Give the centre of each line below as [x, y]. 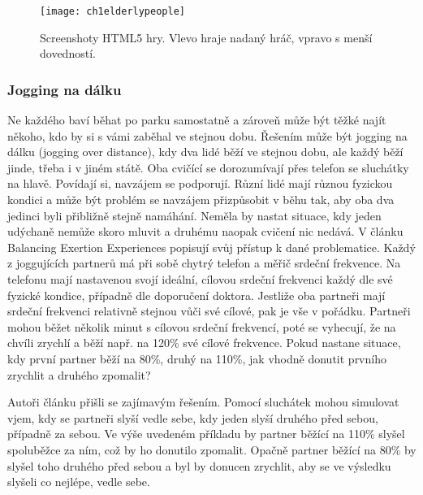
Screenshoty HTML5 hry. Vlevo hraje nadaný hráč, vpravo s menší [206, 37]
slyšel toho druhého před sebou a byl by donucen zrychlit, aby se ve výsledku [199, 465]
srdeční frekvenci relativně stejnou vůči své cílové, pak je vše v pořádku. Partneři [209, 311]
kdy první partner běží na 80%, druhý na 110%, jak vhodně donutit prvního [197, 358]
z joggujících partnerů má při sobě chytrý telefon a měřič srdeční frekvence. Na [204, 263]
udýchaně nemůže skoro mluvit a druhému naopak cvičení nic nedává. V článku [205, 231]
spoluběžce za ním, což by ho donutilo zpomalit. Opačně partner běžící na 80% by [212, 449]
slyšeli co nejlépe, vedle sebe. [79, 482]
